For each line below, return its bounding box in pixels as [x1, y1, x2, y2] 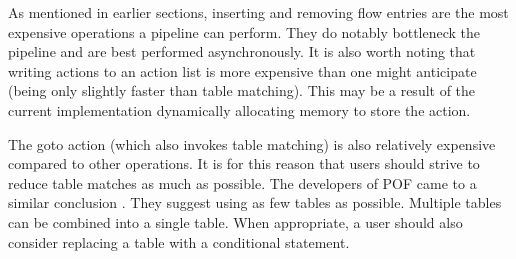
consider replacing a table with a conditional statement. [8, 231, 350, 252]
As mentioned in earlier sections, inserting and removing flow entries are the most [8, 2, 509, 22]
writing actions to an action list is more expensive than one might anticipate [8, 60, 477, 81]
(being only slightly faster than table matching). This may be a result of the [8, 80, 476, 101]
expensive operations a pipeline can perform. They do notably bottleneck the [8, 21, 481, 42]
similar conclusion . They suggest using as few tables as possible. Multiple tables [8, 192, 502, 213]
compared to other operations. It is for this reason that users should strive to [8, 153, 480, 174]
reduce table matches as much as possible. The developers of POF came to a [8, 172, 477, 193]
